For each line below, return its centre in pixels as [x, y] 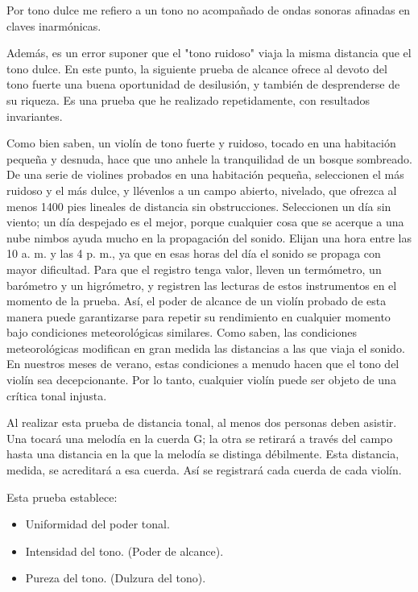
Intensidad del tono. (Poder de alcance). [124, 551]
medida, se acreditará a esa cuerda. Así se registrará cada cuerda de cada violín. [204, 470]
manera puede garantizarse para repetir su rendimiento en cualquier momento [199, 316]
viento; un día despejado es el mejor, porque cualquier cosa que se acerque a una [205, 222]
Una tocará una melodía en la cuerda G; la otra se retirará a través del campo [200, 438]
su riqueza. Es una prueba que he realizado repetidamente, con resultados [188, 99]
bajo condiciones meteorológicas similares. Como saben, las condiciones [182, 332]
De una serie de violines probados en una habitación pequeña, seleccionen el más [205, 174]
